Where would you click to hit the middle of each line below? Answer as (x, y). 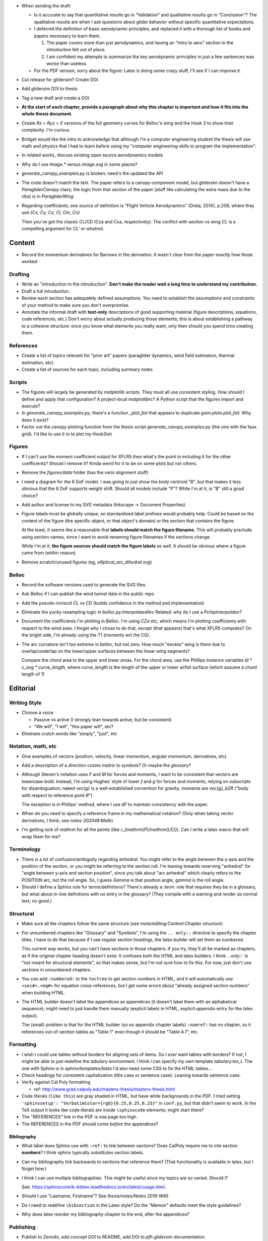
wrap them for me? (41, 836)
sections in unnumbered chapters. (57, 969)
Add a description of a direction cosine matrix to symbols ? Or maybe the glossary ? (106, 765)
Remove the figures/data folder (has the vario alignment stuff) (85, 473)
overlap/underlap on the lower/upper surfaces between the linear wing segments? (106, 651)
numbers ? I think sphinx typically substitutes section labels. (83, 1153)
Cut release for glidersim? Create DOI (60, 79)
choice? (30, 495)
